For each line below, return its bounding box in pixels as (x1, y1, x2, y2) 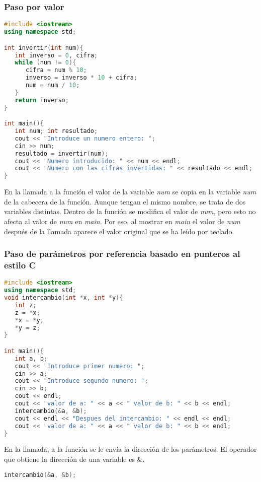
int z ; (15, 301, 37, 309)
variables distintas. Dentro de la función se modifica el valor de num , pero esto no (4, 206, 256, 217)
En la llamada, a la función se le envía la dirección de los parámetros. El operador (4, 444, 257, 454)
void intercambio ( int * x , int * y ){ (4, 294, 123, 302)
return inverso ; (15, 96, 69, 104)
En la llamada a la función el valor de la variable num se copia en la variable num (4, 186, 256, 197)
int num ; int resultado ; (15, 127, 98, 135)
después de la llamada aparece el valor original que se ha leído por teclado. (4, 226, 234, 236)
